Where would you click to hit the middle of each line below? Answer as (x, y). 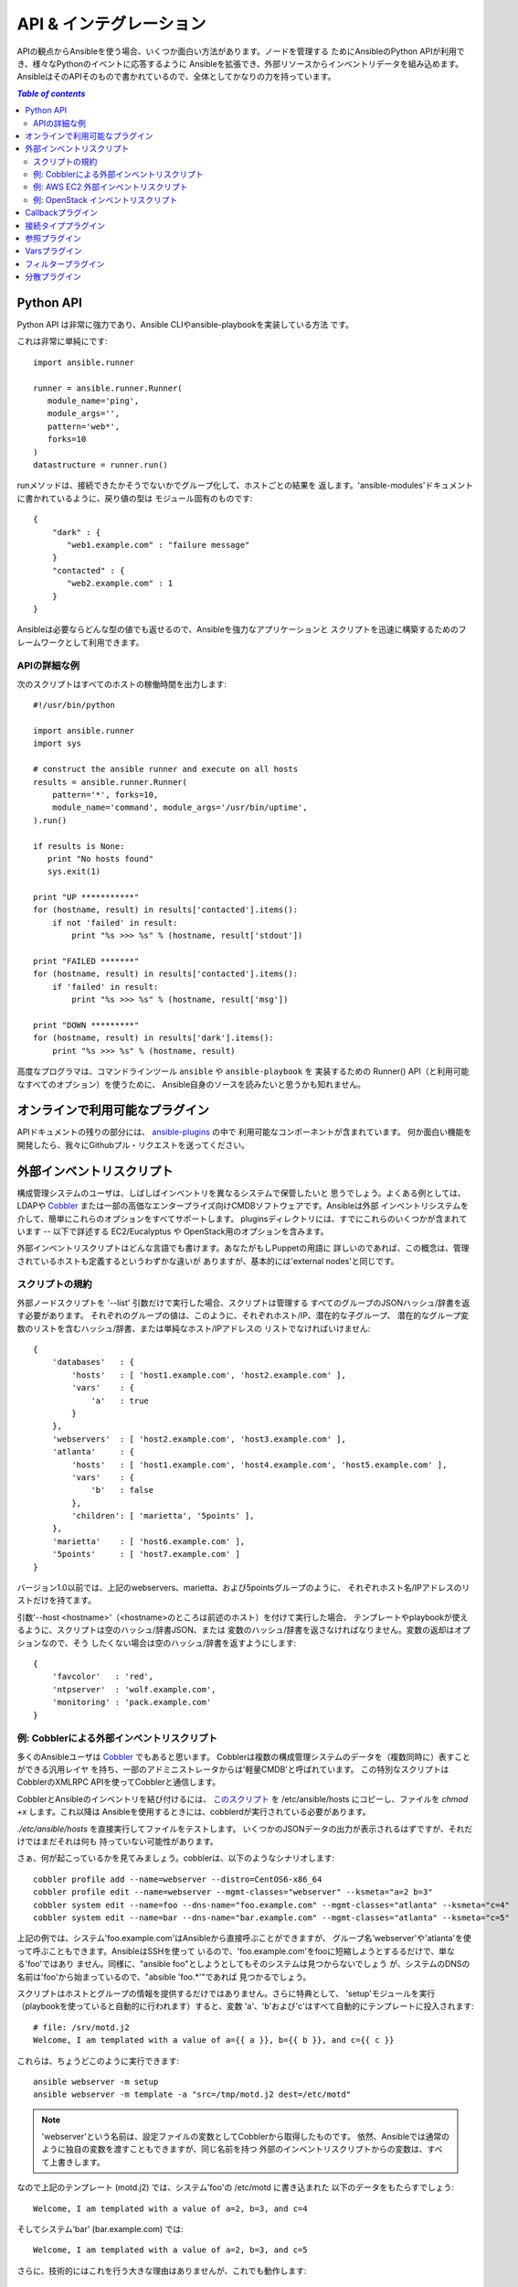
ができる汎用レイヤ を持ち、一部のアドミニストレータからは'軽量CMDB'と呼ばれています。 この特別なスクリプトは (233, 1769)
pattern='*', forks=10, (105, 795)
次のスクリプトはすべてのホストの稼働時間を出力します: (122, 684)
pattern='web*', (84, 426)
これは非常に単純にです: (63, 341)
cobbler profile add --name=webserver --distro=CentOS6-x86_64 (178, 1879)
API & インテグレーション (111, 24)
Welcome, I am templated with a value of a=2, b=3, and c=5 (170, 2250)
